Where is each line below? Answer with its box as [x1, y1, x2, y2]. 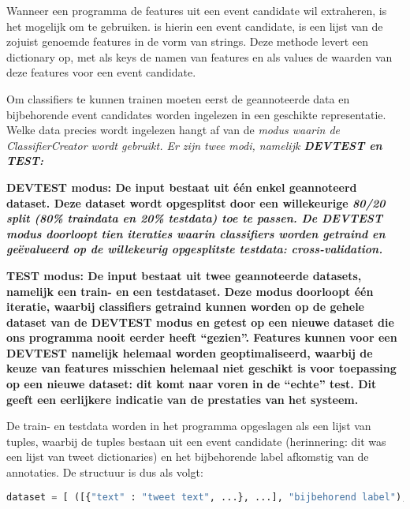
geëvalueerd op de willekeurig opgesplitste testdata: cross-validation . [6, 241, 383, 257]
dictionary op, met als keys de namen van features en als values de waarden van [6, 48, 393, 65]
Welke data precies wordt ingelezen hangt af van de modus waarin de [6, 122, 341, 138]
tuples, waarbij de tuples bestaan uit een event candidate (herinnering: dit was [6, 432, 386, 449]
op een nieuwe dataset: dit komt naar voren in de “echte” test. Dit [6, 376, 377, 392]
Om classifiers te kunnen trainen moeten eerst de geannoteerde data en [6, 90, 350, 107]
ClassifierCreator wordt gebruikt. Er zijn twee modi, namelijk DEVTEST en [6, 137, 382, 153]
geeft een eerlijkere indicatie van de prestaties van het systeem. [6, 391, 359, 407]
